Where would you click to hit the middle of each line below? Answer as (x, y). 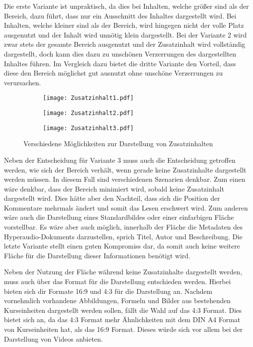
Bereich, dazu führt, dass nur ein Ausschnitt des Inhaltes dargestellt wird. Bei (120, 15)
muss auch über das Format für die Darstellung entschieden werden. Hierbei (117, 281)
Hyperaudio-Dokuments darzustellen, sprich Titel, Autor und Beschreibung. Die (123, 236)
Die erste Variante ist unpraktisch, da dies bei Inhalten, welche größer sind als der (126, 6)
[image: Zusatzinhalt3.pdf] (88, 128)
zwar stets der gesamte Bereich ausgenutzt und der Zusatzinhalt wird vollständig (125, 44)
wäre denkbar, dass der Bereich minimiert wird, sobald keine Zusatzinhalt (114, 188)
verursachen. (22, 82)
